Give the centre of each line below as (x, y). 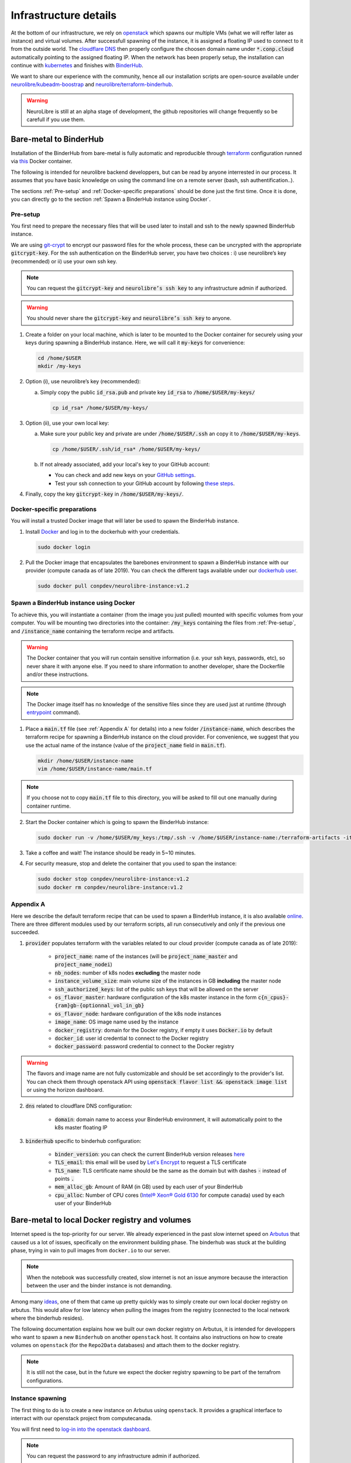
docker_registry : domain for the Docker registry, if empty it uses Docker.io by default (164, 1030)
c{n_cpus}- (273, 997)
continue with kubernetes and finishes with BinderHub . (77, 66)
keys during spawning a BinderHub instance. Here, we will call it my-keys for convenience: (135, 342)
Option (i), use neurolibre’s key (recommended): (83, 382)
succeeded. (25, 932)
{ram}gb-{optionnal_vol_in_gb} (99, 1006)
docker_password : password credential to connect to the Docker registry (144, 1046)
